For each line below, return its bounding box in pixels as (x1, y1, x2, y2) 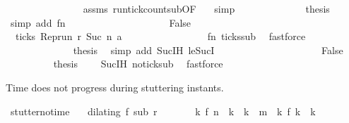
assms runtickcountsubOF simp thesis (83, 1, 330, 15)
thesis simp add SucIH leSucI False (73, 42, 343, 57)
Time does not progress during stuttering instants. (6, 79, 224, 94)
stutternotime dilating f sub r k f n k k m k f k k (10, 103, 316, 118)
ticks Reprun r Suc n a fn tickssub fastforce (15, 29, 306, 44)
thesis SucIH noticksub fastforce (53, 56, 223, 71)
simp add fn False (10, 15, 191, 30)
